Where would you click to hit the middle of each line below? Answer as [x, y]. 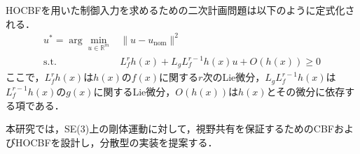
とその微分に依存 [306, 91]
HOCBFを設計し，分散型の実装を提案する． [116, 142]
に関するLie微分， [134, 91]
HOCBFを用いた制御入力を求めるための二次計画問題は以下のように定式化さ [180, 10]
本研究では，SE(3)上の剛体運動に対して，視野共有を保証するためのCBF [170, 129]
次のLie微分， [234, 77]
